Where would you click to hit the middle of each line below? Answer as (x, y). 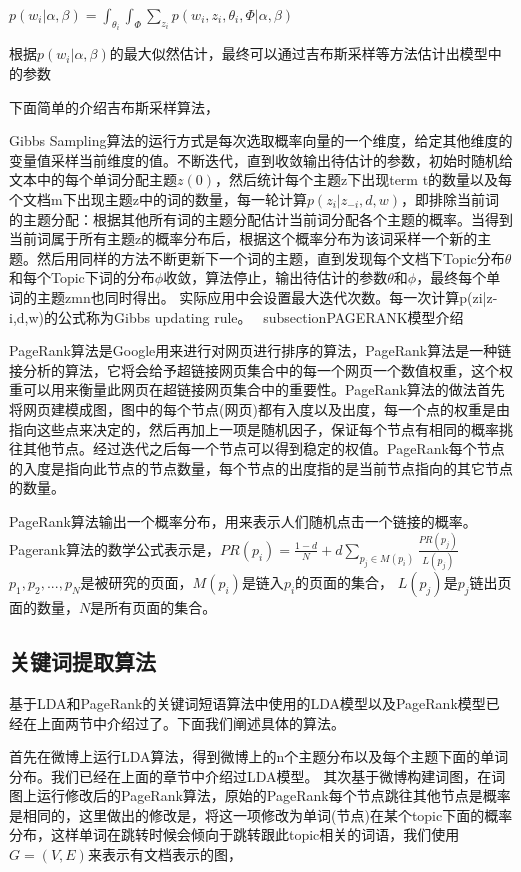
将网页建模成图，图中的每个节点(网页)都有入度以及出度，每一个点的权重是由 (259, 408)
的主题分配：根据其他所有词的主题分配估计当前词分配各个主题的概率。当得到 (261, 218)
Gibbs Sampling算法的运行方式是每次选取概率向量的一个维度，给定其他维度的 (261, 140)
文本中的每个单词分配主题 (93, 179)
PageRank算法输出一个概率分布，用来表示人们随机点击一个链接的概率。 (243, 520)
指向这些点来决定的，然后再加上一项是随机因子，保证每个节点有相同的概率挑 (261, 428)
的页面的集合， (344, 582)
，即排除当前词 (450, 199)
